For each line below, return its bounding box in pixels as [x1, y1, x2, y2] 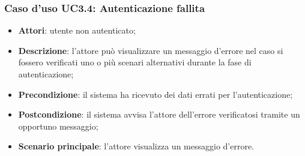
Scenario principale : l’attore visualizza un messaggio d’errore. [18, 140, 255, 152]
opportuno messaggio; [18, 119, 98, 132]
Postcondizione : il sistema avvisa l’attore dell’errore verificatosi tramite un [18, 108, 300, 121]
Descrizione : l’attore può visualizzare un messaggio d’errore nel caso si [18, 44, 283, 56]
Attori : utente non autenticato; [18, 24, 136, 37]
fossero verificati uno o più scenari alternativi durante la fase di [18, 56, 252, 68]
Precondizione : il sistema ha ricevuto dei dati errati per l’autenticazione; [18, 88, 293, 100]
